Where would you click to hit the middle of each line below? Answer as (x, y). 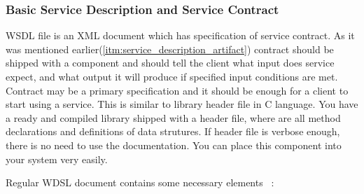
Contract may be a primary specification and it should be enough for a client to (177, 90)
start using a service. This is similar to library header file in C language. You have (182, 104)
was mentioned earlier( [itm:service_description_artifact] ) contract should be (170, 49)
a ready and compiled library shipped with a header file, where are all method (173, 117)
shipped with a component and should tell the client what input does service (170, 63)
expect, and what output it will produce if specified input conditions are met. (172, 76)
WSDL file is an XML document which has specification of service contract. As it (180, 35)
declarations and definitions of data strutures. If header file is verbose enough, (173, 131)
